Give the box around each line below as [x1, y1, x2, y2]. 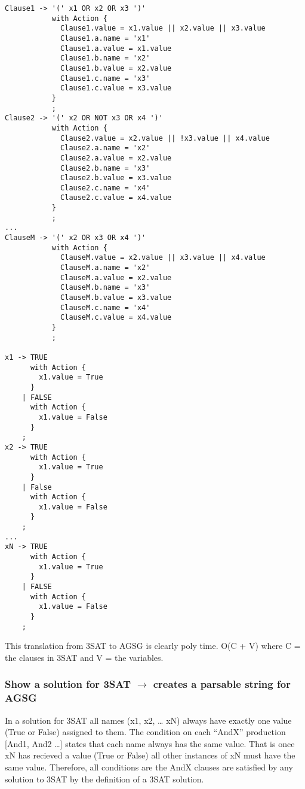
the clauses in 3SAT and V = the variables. [5, 651, 164, 663]
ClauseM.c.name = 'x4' [60, 303, 150, 312]
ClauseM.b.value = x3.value [60, 293, 172, 302]
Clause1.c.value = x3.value [60, 84, 172, 93]
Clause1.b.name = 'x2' [60, 54, 150, 63]
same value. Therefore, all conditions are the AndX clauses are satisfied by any [5, 761, 293, 773]
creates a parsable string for [153, 676, 291, 691]
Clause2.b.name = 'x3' [60, 163, 150, 172]
